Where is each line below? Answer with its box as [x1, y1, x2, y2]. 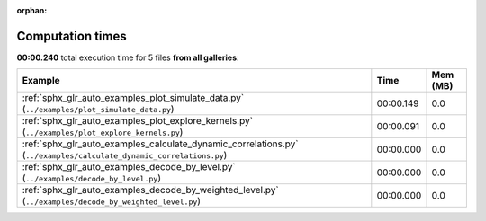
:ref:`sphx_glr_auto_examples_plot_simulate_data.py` [22, 92, 245, 104]
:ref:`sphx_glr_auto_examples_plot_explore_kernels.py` [22, 115, 254, 128]
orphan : [16, 5, 48, 15]
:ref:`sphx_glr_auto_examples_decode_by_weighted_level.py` [22, 184, 279, 197]
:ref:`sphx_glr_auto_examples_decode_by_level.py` [22, 161, 236, 173]
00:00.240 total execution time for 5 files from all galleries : [16, 52, 239, 63]
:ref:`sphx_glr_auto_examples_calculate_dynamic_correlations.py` [22, 137, 299, 150]
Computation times [16, 28, 127, 44]
